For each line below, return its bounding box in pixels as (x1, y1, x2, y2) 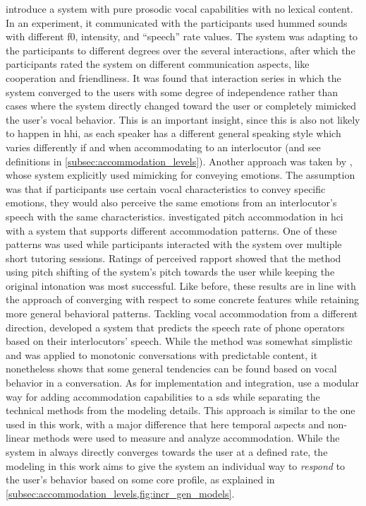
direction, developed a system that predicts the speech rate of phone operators (6, 319, 345, 334)
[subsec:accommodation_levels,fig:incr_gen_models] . (6, 486, 235, 500)
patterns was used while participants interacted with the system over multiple (6, 237, 342, 252)
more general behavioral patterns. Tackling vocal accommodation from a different (6, 306, 358, 321)
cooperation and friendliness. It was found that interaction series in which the (6, 70, 341, 85)
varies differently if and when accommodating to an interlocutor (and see (6, 139, 321, 154)
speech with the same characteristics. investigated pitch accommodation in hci (6, 208, 343, 223)
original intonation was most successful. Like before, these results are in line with (6, 278, 356, 293)
